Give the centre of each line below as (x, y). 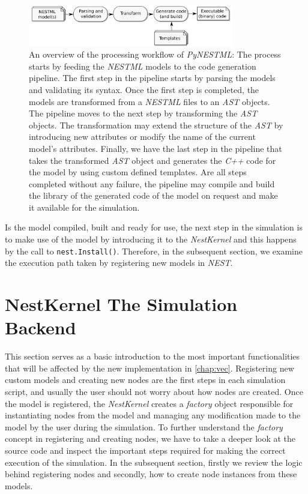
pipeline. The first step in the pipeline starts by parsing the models (152, 78)
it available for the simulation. (84, 207)
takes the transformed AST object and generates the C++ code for (152, 160)
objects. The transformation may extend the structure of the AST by (156, 125)
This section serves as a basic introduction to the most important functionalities (152, 356)
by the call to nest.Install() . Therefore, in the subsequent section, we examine (154, 251)
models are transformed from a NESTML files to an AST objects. (149, 101)
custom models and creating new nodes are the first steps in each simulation (145, 380)
